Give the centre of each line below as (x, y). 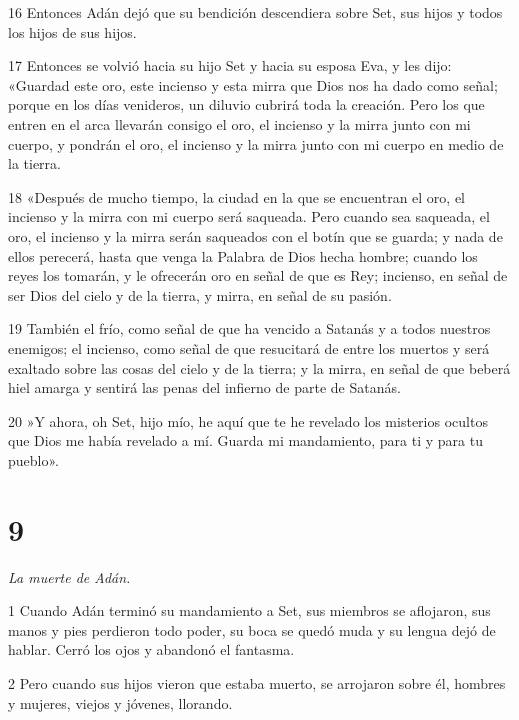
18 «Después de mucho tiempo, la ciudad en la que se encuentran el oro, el (237, 196)
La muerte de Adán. (69, 576)
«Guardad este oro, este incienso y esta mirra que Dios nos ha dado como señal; (253, 84)
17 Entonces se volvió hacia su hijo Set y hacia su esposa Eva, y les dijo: (230, 65)
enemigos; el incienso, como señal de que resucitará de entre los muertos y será (249, 347)
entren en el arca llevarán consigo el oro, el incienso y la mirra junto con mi (239, 123)
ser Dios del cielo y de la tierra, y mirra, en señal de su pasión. (200, 294)
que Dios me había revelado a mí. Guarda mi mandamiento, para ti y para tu (245, 440)
